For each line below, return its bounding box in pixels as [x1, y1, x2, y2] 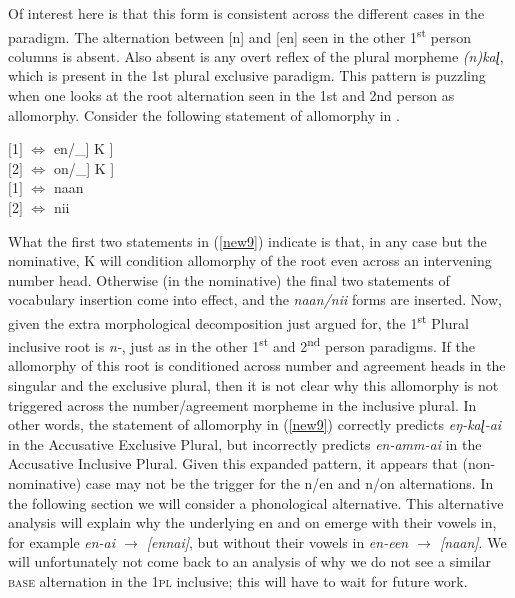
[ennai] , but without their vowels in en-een [146, 531, 409, 552]
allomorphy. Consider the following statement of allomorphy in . [8, 104, 400, 125]
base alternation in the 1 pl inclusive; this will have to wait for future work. [8, 571, 468, 591]
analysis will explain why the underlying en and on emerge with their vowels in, [8, 512, 497, 533]
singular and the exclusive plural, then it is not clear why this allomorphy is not [8, 375, 499, 396]
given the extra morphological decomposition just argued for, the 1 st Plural [8, 309, 469, 333]
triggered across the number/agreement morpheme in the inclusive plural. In [8, 394, 477, 415]
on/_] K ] [53, 157, 115, 178]
